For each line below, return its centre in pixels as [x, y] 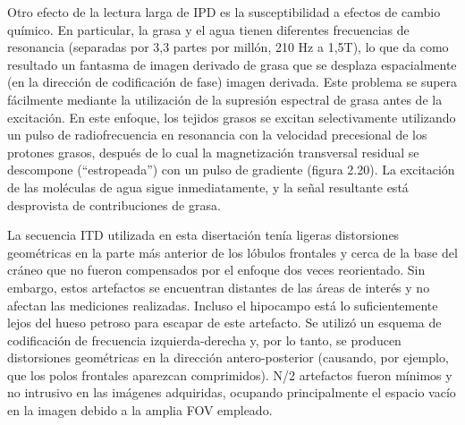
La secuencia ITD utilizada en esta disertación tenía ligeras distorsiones [203, 235]
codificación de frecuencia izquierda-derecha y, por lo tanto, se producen [204, 340]
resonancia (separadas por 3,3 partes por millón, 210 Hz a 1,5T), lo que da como [228, 47]
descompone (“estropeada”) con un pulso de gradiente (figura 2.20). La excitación [231, 170]
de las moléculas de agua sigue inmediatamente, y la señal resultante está [208, 187]
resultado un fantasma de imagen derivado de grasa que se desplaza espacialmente [232, 64]
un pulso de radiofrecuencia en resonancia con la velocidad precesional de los [217, 135]
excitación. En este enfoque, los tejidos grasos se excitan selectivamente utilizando [232, 117]
